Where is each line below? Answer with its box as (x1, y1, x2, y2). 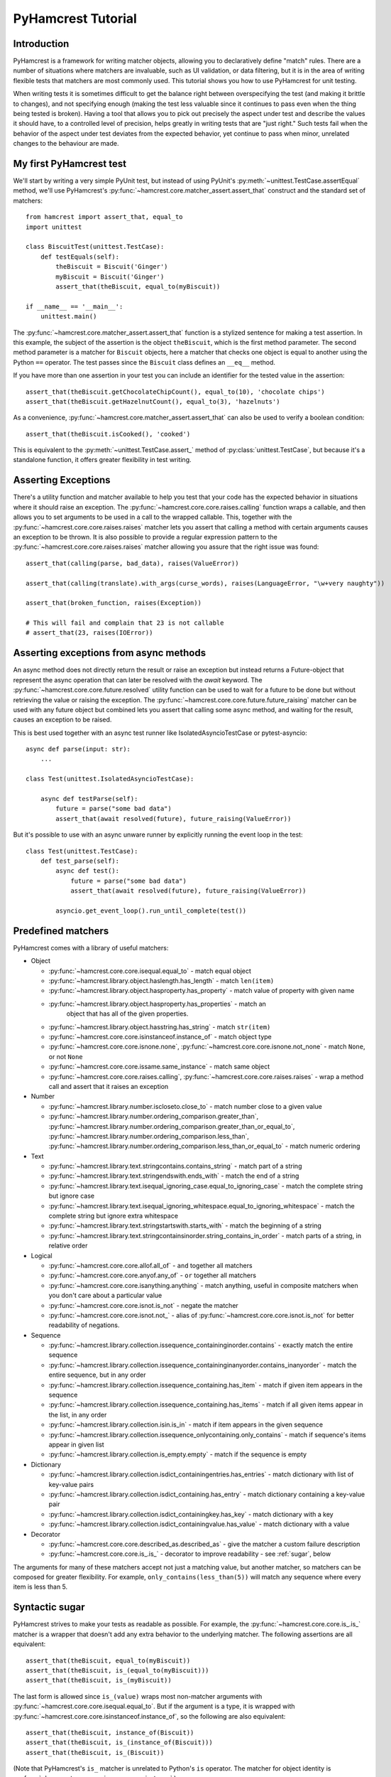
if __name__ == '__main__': (26, 302, 123, 311)
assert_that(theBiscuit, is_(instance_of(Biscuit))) (26, 1739, 213, 1746)
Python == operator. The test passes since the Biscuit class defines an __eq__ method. (13, 358, 276, 366)
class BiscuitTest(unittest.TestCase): (26, 242, 165, 251)
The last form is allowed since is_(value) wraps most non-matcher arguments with (13, 1692, 263, 1700)
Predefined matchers (13, 925, 109, 937)
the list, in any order (48, 1410, 107, 1419)
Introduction (13, 38, 70, 50)
